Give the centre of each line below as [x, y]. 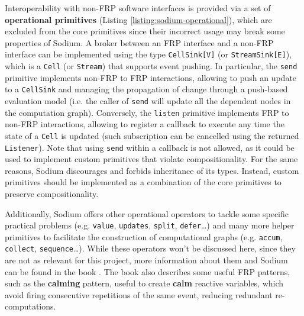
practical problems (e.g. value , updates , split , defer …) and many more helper [150, 225]
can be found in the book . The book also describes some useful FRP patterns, [148, 271]
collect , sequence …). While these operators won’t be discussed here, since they [150, 248]
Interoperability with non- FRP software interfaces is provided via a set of [138, 8]
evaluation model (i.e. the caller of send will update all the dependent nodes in [148, 100]
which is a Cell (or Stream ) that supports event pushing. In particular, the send [151, 66]
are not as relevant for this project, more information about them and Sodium [146, 260]
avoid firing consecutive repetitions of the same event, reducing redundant [139, 294]
